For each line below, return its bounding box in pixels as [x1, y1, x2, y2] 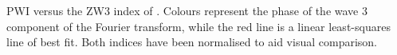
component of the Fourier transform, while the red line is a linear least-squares [6, 18, 391, 34]
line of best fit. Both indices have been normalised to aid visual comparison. [6, 33, 377, 50]
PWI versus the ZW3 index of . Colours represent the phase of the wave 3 [6, 2, 368, 18]
